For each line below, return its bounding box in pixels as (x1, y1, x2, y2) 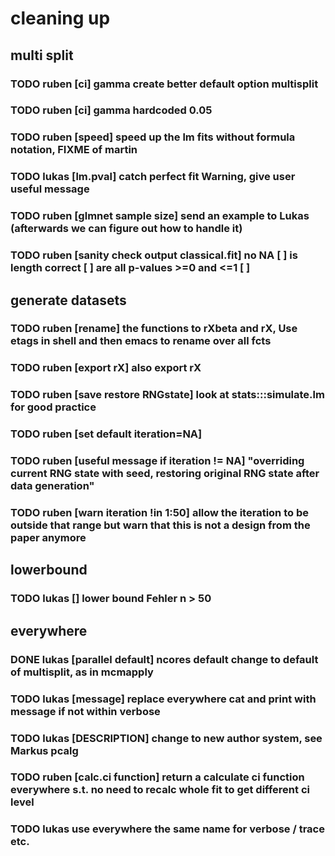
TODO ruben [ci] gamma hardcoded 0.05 (10, 103, 213, 117)
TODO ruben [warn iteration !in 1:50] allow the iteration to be (10, 506, 309, 520)
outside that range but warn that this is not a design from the (10, 518, 311, 532)
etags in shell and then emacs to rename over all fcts (10, 334, 272, 348)
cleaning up (10, 7, 111, 30)
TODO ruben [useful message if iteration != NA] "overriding (10, 454, 305, 468)
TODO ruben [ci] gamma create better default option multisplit (10, 77, 319, 91)
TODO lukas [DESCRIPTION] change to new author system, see (10, 731, 323, 745)
